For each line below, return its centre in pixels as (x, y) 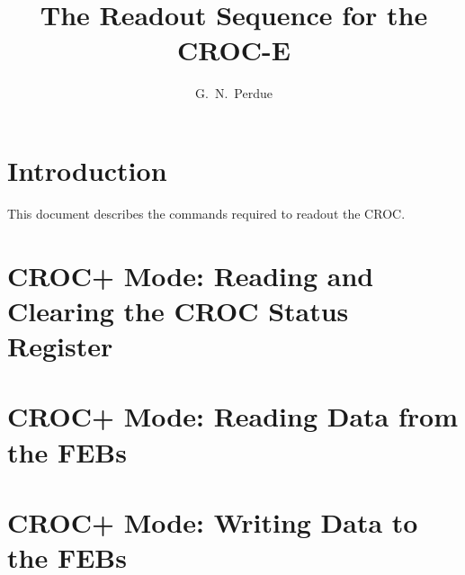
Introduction (87, 170)
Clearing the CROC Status (178, 310)
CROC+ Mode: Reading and (191, 275)
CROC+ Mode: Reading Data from (233, 416)
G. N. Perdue (234, 93)
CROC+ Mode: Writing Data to (213, 521)
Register (60, 346)
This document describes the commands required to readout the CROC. (206, 213)
